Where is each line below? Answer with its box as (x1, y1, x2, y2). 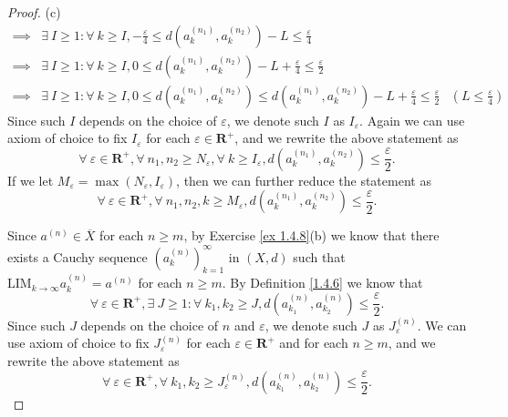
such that (293, 247, 346, 266)
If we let (7, 170, 54, 189)
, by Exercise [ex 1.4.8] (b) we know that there (183, 226, 440, 245)
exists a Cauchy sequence (7, 247, 148, 266)
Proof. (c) (7, 3, 61, 21)
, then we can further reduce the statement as (176, 170, 431, 189)
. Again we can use (359, 110, 465, 129)
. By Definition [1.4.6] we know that (222, 273, 423, 292)
